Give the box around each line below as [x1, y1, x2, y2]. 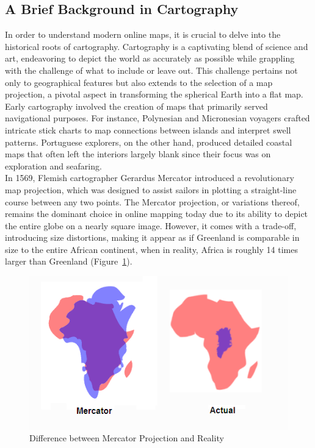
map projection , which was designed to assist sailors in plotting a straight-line [5, 183, 297, 196]
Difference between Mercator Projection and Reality [29, 432, 224, 444]
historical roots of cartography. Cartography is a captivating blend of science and [5, 40, 308, 52]
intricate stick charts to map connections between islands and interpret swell [5, 123, 291, 136]
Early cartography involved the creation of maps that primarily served [5, 99, 268, 112]
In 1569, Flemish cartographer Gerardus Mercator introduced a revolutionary [5, 171, 294, 184]
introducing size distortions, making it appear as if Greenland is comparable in [5, 231, 300, 244]
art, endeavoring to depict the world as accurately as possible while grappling [5, 52, 295, 65]
